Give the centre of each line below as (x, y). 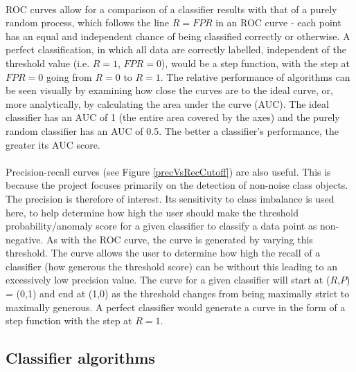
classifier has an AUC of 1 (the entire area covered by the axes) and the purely (173, 117)
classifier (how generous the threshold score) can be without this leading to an (171, 266)
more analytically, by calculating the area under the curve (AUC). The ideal (167, 103)
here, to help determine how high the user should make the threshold (152, 212)
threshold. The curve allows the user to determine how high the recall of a (163, 253)
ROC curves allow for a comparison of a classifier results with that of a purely (171, 9)
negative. (25, 239)
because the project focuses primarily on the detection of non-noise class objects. (177, 185)
